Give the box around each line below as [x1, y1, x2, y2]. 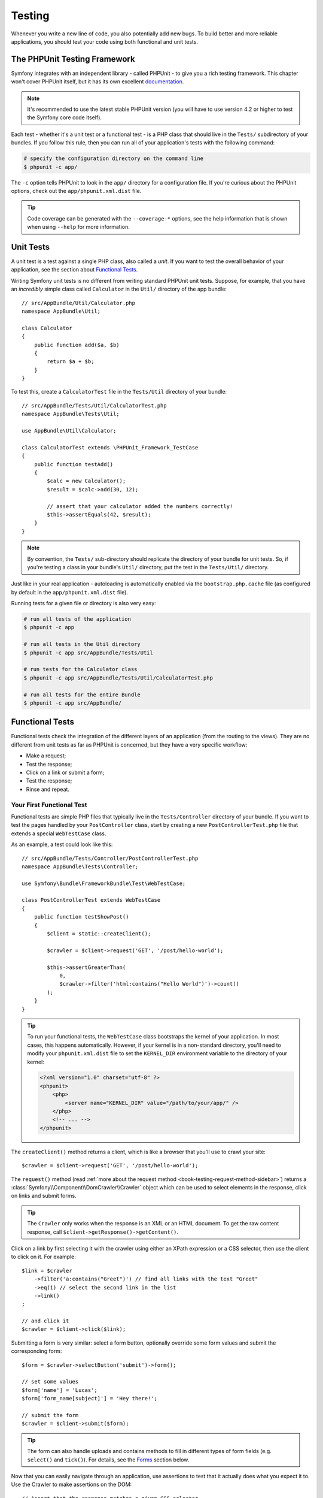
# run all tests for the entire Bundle [23, 691, 141, 698]
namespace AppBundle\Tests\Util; [22, 410, 120, 418]
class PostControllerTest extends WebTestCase [22, 896, 161, 904]
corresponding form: [11, 1348, 62, 1355]
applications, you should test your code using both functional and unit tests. [11, 38, 199, 45]
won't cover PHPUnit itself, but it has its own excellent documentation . [11, 78, 184, 85]
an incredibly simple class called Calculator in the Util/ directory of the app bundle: [11, 285, 227, 293]
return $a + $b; [47, 358, 95, 365]
